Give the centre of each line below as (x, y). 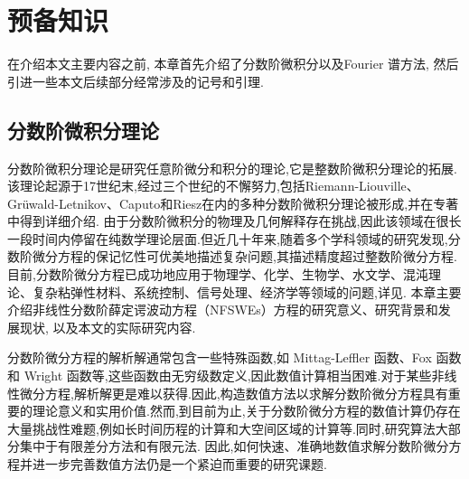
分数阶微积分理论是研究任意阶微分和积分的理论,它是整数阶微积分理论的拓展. (232, 168)
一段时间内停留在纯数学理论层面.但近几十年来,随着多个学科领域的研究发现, (228, 238)
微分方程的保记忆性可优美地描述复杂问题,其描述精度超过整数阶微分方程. (244, 256)
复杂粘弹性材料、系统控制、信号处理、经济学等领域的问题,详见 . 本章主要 (247, 291)
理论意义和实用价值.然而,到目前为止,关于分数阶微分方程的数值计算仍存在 (246, 411)
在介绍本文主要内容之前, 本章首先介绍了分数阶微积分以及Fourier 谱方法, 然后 (233, 64)
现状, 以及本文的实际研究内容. (108, 327)
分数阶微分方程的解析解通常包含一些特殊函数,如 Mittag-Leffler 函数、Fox (220, 357)
